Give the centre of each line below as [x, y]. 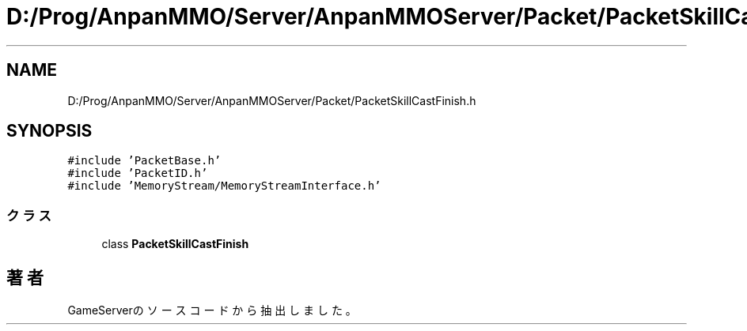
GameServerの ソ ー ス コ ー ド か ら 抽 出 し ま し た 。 [212, 310]
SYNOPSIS [49, 131]
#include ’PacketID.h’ [138, 173]
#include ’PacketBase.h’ [144, 161]
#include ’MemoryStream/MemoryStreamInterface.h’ [224, 186]
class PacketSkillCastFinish [175, 244]
